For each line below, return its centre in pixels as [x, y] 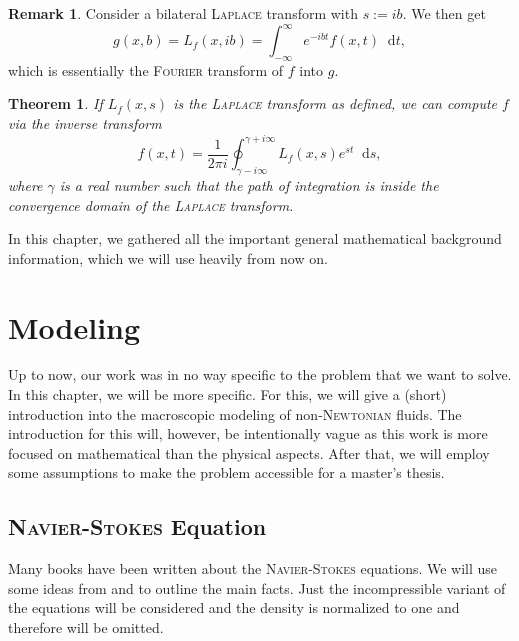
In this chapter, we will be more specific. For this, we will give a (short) [227, 394]
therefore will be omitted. [86, 627]
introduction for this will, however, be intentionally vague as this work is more [248, 433]
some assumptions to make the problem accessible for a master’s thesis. [226, 472]
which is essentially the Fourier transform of [146, 69]
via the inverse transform [85, 123]
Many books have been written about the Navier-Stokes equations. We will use [253, 568]
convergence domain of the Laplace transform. [151, 204]
